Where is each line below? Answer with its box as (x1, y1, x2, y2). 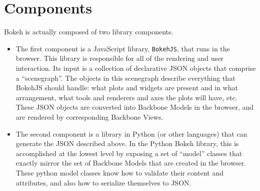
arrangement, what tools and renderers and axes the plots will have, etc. (15, 92, 237, 102)
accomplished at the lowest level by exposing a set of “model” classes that (15, 148, 242, 158)
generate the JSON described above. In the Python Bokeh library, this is (15, 138, 239, 149)
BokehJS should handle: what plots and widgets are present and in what (15, 82, 238, 93)
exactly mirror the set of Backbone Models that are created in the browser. (15, 158, 246, 168)
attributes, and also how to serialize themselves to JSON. (15, 177, 191, 188)
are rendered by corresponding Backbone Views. (15, 111, 163, 122)
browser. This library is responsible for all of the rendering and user (15, 53, 223, 63)
